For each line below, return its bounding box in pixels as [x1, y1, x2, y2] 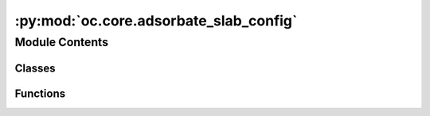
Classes [14, 61, 56, 75]
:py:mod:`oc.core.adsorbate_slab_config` [14, 12, 298, 29]
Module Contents [14, 35, 109, 49]
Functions [14, 87, 66, 100]
